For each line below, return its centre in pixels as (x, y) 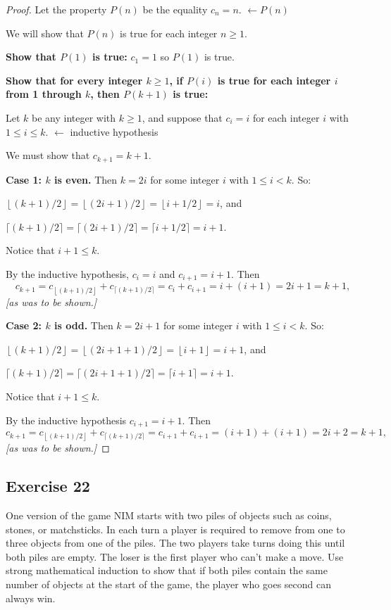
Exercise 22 (48, 486)
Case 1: (24, 179)
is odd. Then (84, 325)
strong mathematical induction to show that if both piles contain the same (167, 570)
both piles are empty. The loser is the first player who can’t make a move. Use (175, 556)
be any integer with (74, 117)
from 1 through (44, 94)
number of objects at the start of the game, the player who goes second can (168, 584)
